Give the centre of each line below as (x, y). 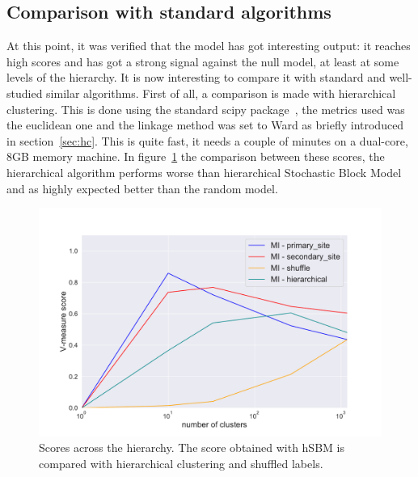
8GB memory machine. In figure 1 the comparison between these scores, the (196, 156)
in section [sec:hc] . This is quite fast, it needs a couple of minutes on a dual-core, (207, 140)
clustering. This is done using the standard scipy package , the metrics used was (206, 109)
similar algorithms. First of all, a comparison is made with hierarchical (221, 93)
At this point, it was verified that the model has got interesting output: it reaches (209, 46)
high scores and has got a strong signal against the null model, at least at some (203, 61)
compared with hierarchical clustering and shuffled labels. (181, 463)
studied (25, 93)
